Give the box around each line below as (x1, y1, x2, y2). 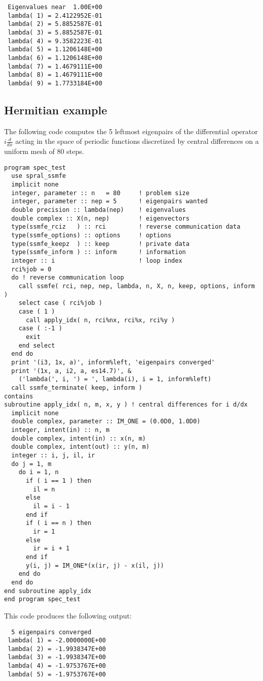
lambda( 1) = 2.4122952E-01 (8, 12, 103, 19)
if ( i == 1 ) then (25, 477, 91, 485)
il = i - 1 (33, 503, 70, 510)
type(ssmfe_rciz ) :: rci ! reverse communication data (11, 223, 241, 231)
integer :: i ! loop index (11, 257, 182, 264)
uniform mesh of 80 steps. (4, 146, 84, 157)
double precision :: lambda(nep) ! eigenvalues (11, 206, 186, 214)
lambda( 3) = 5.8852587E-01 (8, 28, 103, 36)
